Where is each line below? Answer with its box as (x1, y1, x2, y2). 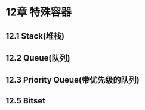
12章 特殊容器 (5, 5, 72, 19)
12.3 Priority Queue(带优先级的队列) (5, 75, 140, 85)
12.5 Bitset (5, 96, 46, 106)
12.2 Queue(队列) (5, 53, 70, 63)
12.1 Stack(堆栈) (5, 31, 65, 41)
